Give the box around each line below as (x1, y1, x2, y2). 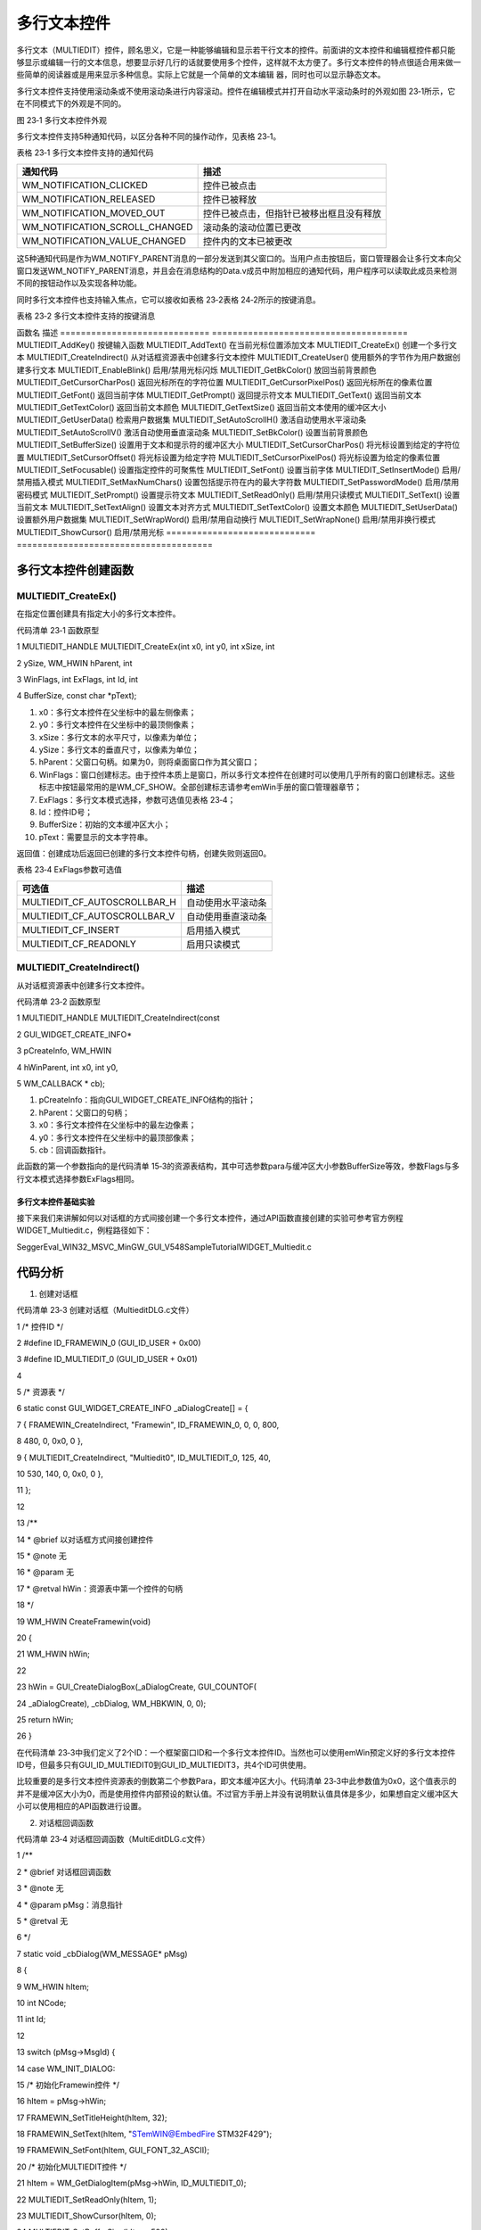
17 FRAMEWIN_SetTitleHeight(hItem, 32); (16, 2112, 167, 2123)
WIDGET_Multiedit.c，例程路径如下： (16, 1225, 152, 1235)
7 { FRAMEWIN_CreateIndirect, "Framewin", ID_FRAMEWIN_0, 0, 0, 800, (16, 1419, 280, 1430)
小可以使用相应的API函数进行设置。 (16, 1801, 147, 1812)
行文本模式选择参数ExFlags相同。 (16, 1173, 140, 1184)
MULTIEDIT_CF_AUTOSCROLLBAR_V (21, 910, 175, 922)
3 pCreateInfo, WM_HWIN (16, 1045, 112, 1056)
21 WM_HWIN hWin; (16, 1648, 91, 1659)
